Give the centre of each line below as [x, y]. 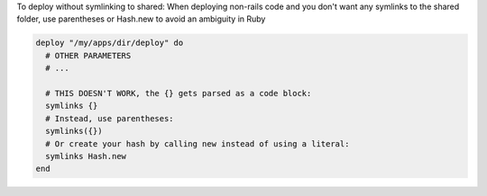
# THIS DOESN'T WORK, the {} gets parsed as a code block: [179, 93]
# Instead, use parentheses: [110, 118]
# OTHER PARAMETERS [88, 55]
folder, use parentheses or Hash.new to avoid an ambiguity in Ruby [141, 19]
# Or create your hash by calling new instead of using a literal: [198, 143]
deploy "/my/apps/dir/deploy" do [110, 43]
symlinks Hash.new [86, 156]
